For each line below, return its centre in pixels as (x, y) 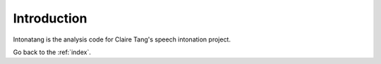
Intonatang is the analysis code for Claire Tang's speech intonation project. (122, 39)
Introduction (50, 18)
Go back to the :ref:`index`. (52, 52)
